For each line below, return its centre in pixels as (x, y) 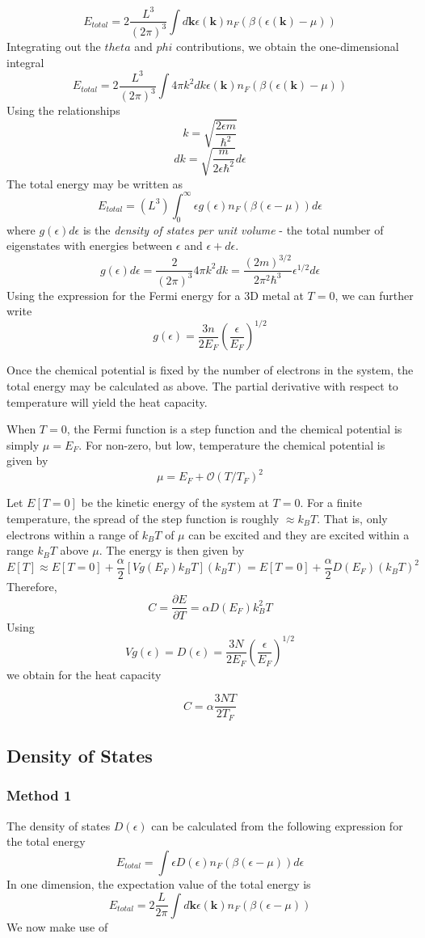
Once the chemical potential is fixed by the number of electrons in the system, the (210, 370)
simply (23, 444)
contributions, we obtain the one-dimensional (288, 46)
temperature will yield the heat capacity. (107, 401)
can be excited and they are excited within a (299, 534)
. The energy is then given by (172, 550)
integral (25, 62)
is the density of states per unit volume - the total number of (233, 229)
